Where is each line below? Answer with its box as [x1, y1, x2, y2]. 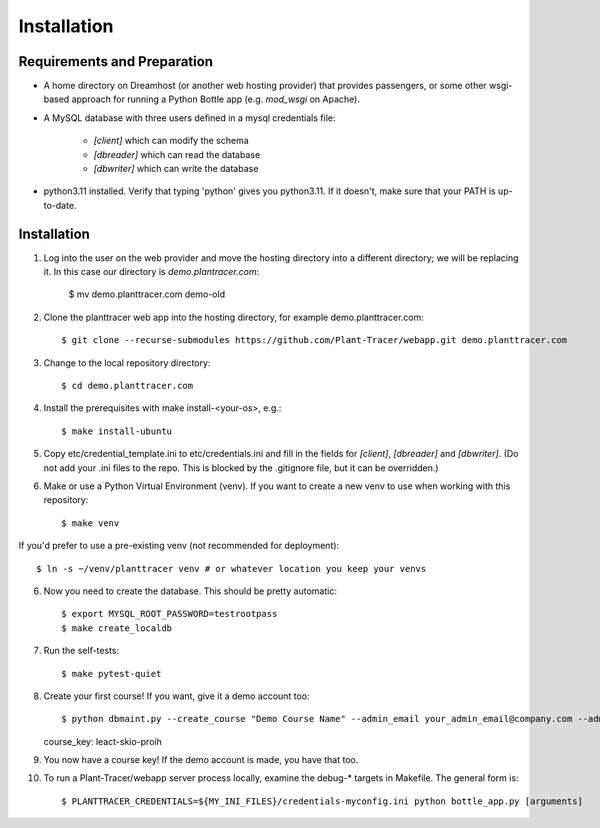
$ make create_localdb [61, 622, 173, 634]
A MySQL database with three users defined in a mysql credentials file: [43, 111, 336, 124]
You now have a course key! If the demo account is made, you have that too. [43, 754, 359, 766]
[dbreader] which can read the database [93, 148, 261, 160]
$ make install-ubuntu [61, 425, 173, 437]
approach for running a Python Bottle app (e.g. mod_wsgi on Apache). [71, 93, 360, 105]
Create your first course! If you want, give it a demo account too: [43, 690, 310, 702]
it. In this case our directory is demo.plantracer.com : [43, 266, 260, 278]
